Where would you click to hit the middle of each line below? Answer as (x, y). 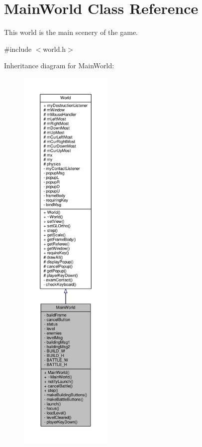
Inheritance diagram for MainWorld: (59, 66)
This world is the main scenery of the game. (71, 32)
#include (18, 49)
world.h (54, 49)
